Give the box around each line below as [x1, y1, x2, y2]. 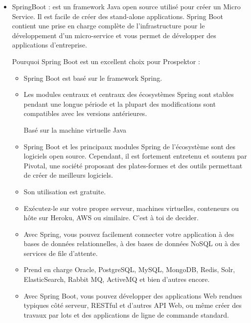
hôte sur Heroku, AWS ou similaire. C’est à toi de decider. [23, 212, 199, 223]
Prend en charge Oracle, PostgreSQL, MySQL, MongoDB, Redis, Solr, [23, 264, 235, 275]
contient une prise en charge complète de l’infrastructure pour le [12, 21, 205, 31]
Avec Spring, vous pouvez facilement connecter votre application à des [23, 229, 234, 239]
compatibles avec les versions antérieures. [23, 108, 147, 118]
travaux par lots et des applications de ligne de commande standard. [23, 309, 229, 320]
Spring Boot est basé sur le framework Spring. [23, 72, 162, 83]
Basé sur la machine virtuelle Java [23, 124, 127, 135]
